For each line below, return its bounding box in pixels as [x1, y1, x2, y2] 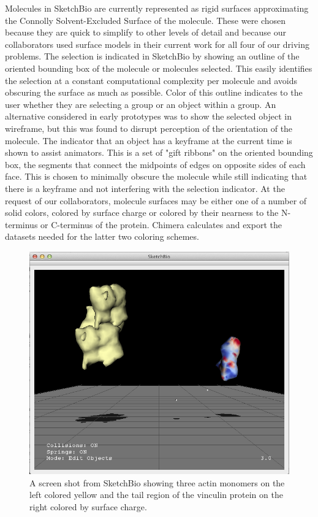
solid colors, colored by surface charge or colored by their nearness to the [5, 206, 279, 219]
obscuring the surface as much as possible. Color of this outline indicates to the [5, 86, 303, 99]
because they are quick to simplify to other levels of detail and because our [5, 26, 286, 39]
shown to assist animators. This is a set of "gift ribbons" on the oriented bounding [5, 146, 313, 159]
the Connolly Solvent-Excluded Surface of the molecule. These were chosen [5, 13, 286, 26]
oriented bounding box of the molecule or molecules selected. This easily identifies [5, 61, 312, 74]
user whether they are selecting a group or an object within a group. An [5, 98, 276, 110]
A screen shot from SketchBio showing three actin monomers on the [29, 476, 285, 489]
